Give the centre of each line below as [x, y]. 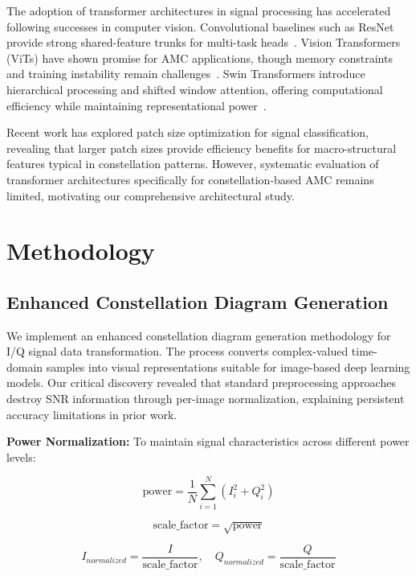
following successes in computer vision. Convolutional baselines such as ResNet [200, 26]
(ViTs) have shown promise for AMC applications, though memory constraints [200, 58]
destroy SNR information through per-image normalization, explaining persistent [206, 399]
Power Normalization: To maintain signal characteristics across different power [208, 441]
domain [25, 366]
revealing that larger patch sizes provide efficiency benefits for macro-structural [202, 148]
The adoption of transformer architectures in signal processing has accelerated [199, 10]
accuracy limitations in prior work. [92, 414]
